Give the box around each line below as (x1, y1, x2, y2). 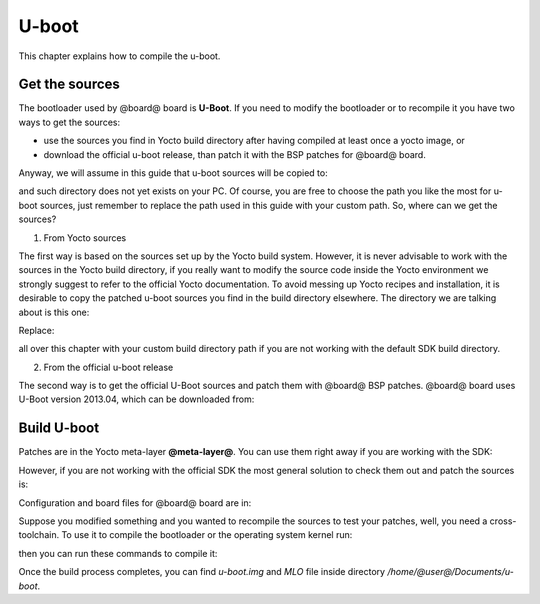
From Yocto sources (43, 231, 127, 244)
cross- (489, 515, 517, 527)
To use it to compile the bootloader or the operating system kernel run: (61, 529, 353, 541)
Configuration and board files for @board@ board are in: (18, 496, 252, 509)
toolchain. (18, 529, 60, 541)
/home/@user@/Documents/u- (386, 566, 514, 578)
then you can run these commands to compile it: (18, 547, 218, 559)
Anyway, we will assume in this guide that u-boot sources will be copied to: (18, 167, 329, 179)
